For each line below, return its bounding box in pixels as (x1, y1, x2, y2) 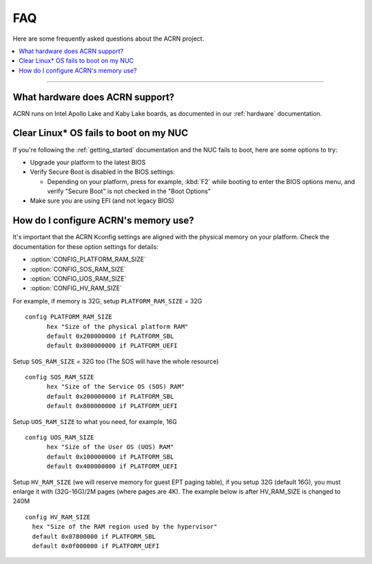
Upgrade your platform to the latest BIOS (30, 158, 146, 166)
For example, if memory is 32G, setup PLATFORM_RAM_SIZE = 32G (12, 296, 203, 305)
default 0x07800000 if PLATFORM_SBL (32, 532, 156, 541)
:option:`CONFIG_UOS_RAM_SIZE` (30, 274, 127, 283)
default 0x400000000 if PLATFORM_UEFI (46, 463, 178, 470)
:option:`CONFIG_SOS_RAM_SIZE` (30, 265, 127, 273)
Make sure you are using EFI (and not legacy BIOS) (30, 197, 175, 205)
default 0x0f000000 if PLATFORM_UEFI (32, 542, 160, 550)
